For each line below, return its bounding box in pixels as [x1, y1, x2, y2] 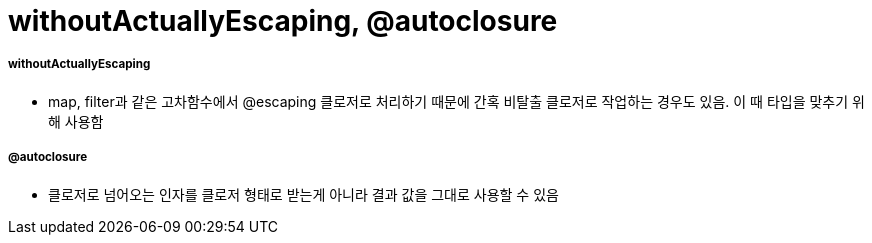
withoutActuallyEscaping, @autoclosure [8, 4, 558, 38]
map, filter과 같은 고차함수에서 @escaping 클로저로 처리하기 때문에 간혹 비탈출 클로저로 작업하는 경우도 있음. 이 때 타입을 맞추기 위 [48, 92, 865, 110]
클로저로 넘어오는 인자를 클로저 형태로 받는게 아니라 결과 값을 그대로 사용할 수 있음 [48, 185, 559, 203]
